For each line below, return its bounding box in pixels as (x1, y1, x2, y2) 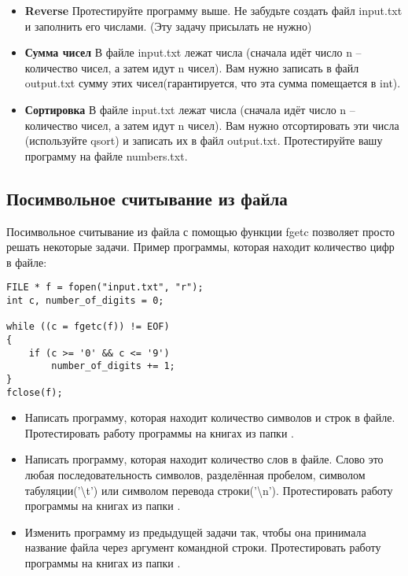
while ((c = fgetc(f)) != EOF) (6, 321, 170, 333)
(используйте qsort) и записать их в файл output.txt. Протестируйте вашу (24, 132, 383, 149)
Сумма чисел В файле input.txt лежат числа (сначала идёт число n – (24, 44, 362, 61)
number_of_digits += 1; (51, 360, 175, 372)
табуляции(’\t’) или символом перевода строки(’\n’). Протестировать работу (24, 482, 393, 498)
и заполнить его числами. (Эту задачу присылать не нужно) (24, 17, 312, 34)
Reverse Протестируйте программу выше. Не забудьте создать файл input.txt (24, 2, 402, 18)
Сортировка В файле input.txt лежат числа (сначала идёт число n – (24, 101, 355, 117)
